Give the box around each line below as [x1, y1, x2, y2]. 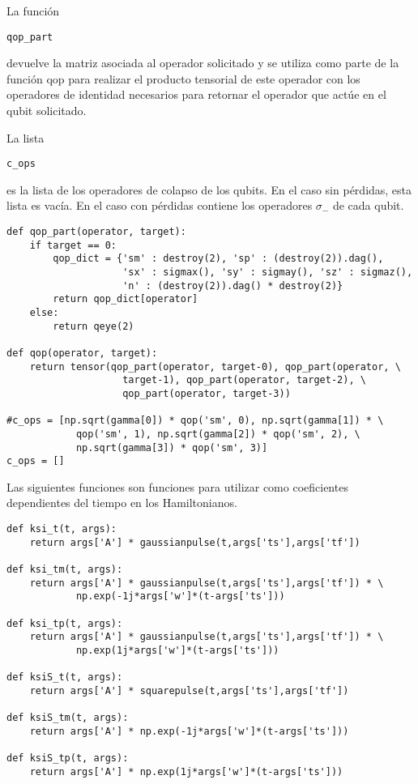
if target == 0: [29, 239, 117, 251]
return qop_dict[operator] [53, 293, 198, 305]
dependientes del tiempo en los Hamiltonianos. [6, 494, 237, 511]
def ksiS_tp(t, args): [6, 752, 129, 765]
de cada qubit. [332, 197, 404, 214]
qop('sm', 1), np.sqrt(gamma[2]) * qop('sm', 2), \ [75, 428, 360, 440]
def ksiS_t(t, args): [6, 671, 123, 684]
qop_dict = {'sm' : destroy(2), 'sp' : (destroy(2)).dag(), [53, 253, 384, 265]
